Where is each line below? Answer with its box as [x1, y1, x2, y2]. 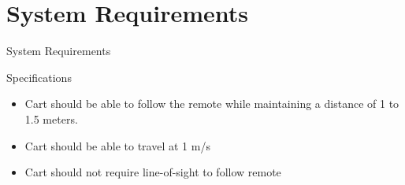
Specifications [6, 68, 72, 85]
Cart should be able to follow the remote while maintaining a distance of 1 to [24, 95, 399, 112]
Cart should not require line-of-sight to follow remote [24, 164, 281, 180]
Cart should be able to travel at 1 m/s [24, 137, 210, 154]
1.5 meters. [24, 110, 78, 127]
